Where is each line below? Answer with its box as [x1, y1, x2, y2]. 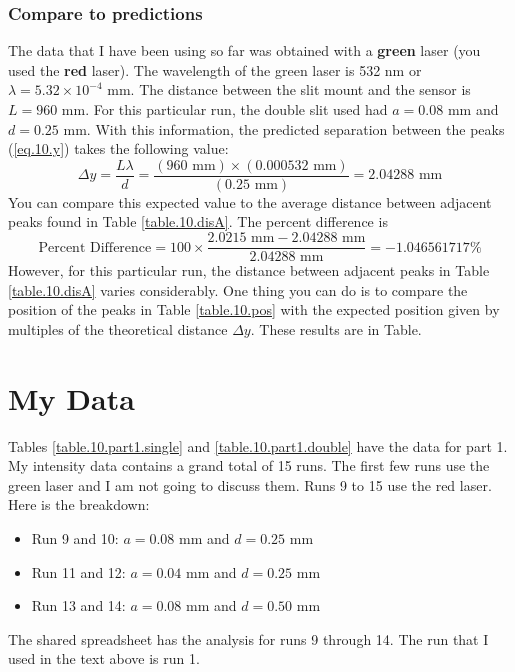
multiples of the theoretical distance [8, 318, 228, 339]
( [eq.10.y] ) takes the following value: [8, 138, 229, 159]
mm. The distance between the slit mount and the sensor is [107, 79, 471, 100]
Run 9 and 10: [31, 527, 119, 548]
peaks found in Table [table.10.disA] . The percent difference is [8, 211, 388, 232]
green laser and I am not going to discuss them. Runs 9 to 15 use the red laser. [8, 474, 492, 495]
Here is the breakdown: [8, 494, 150, 515]
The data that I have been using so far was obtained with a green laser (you [8, 40, 481, 61]
